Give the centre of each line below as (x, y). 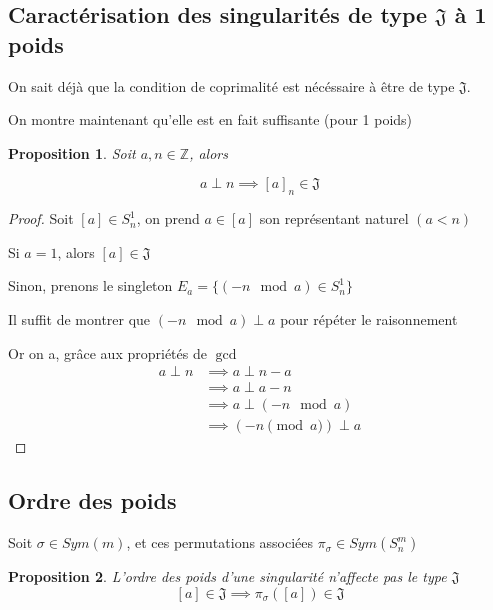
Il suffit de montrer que (79, 318)
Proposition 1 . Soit (72, 152)
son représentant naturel (334, 218)
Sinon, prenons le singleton (90, 285)
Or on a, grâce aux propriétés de (107, 352)
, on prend (168, 218)
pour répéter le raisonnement (369, 318)
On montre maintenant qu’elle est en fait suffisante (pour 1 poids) (210, 119)
